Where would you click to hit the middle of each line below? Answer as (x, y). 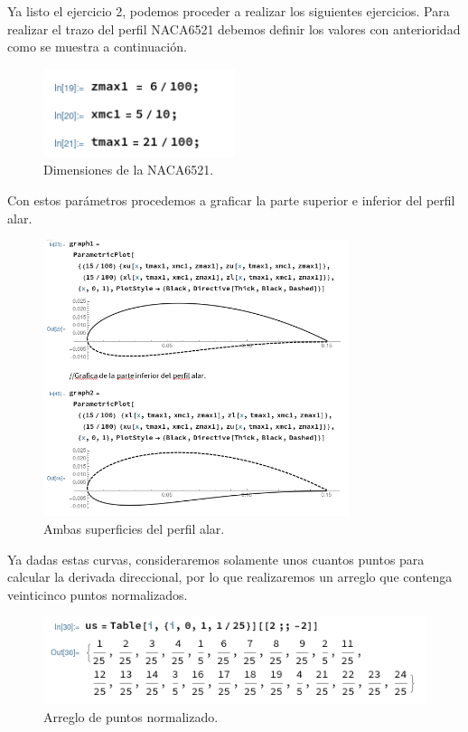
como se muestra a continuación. (97, 47)
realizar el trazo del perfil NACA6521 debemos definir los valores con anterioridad (234, 29)
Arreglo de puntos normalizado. (131, 716)
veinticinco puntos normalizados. (98, 594)
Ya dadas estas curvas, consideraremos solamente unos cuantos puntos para (216, 559)
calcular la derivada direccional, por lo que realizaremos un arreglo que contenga (230, 577)
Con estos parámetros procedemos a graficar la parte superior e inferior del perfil (231, 200)
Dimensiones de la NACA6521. (129, 170)
